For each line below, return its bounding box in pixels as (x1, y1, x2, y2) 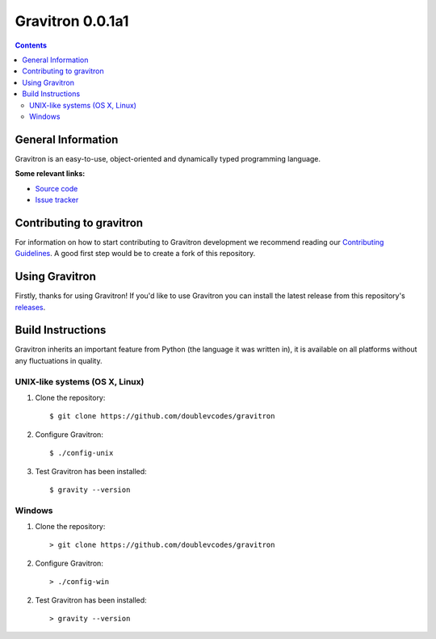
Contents (15, 40, 48, 50)
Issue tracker (35, 195, 79, 204)
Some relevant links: (15, 169, 86, 179)
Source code (35, 183, 78, 193)
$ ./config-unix (49, 448, 114, 458)
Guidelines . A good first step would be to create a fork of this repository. (15, 249, 256, 259)
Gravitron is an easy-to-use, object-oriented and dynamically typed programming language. (15, 153, 321, 163)
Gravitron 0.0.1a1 (15, 12, 129, 30)
